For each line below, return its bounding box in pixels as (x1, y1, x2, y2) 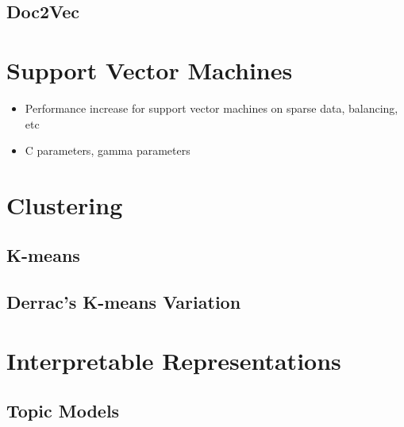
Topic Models (6, 398, 120, 423)
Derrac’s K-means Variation (6, 290, 241, 314)
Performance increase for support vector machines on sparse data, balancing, (25, 99, 398, 116)
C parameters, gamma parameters (25, 142, 190, 159)
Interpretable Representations (6, 344, 341, 376)
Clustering (6, 188, 123, 221)
